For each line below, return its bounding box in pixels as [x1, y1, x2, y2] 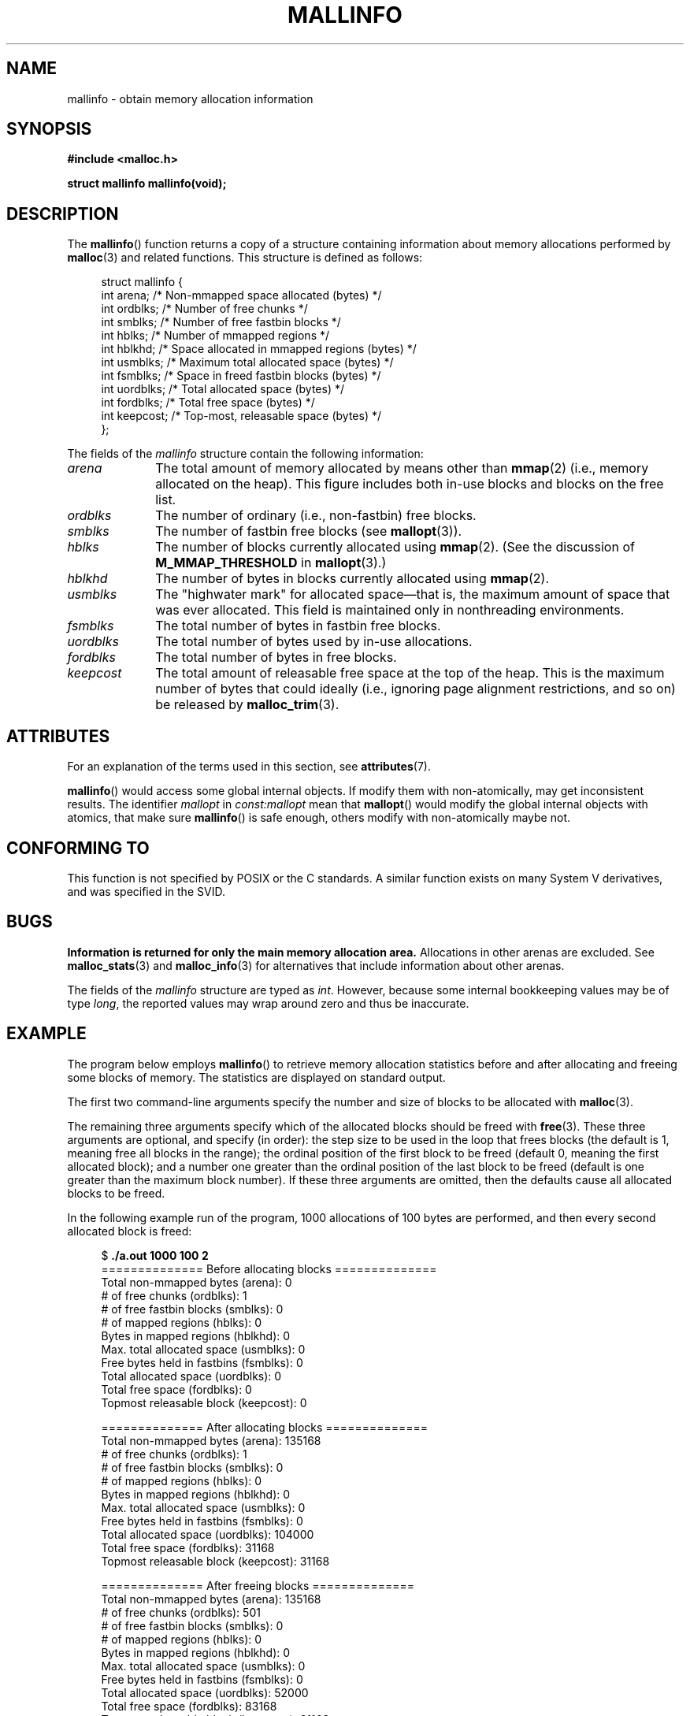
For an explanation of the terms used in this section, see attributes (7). [67, 760, 431, 774]
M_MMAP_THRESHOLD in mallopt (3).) [155, 555, 387, 571]
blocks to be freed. [67, 1186, 165, 1200]
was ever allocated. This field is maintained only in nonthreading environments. [155, 602, 625, 618]
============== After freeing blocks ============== [101, 1578, 414, 1592]
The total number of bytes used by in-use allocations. [155, 633, 473, 650]
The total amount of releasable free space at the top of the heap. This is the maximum [155, 665, 665, 682]
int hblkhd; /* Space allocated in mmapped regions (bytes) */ [101, 342, 417, 356]
